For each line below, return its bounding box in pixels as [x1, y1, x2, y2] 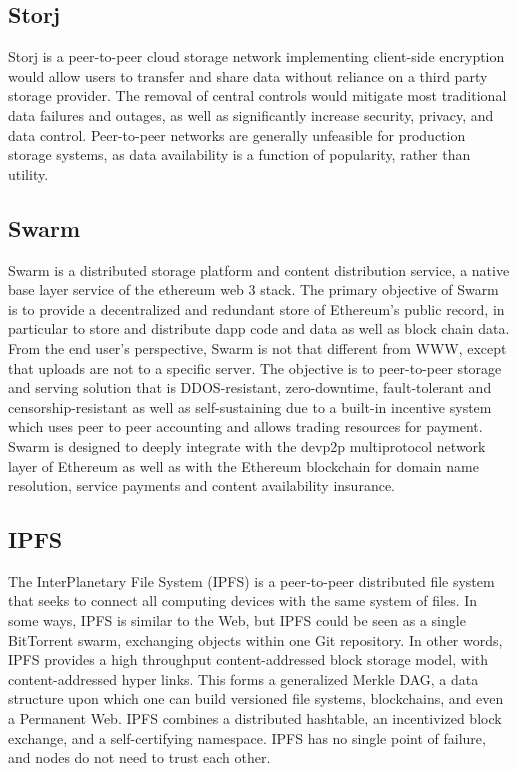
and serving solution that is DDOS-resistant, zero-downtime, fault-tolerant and [8, 377, 492, 398]
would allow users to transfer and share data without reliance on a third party [8, 65, 488, 86]
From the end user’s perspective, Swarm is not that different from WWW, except [8, 337, 507, 358]
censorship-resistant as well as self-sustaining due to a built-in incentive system [8, 396, 492, 417]
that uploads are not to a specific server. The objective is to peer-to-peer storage [8, 357, 502, 378]
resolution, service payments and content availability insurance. [8, 475, 395, 496]
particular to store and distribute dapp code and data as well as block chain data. [8, 318, 510, 339]
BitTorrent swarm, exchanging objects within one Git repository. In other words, [8, 629, 503, 650]
